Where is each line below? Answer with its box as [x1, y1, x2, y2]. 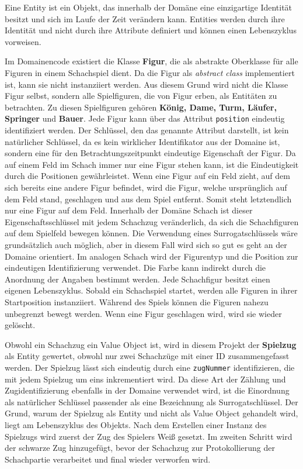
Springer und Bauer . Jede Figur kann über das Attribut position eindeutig [5, 112, 285, 125]
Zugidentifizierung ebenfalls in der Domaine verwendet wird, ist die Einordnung [5, 384, 290, 396]
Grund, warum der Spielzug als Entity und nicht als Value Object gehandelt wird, [5, 407, 298, 419]
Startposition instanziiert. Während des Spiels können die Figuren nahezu [5, 295, 269, 308]
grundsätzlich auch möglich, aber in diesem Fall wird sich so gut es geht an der [5, 238, 287, 250]
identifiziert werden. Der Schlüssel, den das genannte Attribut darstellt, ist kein [5, 124, 289, 136]
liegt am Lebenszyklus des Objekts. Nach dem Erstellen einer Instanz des [5, 418, 267, 430]
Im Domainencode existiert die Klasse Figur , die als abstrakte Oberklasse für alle [5, 55, 298, 67]
